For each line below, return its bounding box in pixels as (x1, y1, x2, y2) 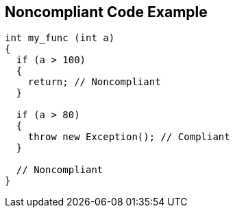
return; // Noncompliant (27, 76, 161, 88)
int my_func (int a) (5, 32, 115, 44)
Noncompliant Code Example (5, 3, 208, 21)
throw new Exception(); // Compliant (27, 131, 230, 143)
